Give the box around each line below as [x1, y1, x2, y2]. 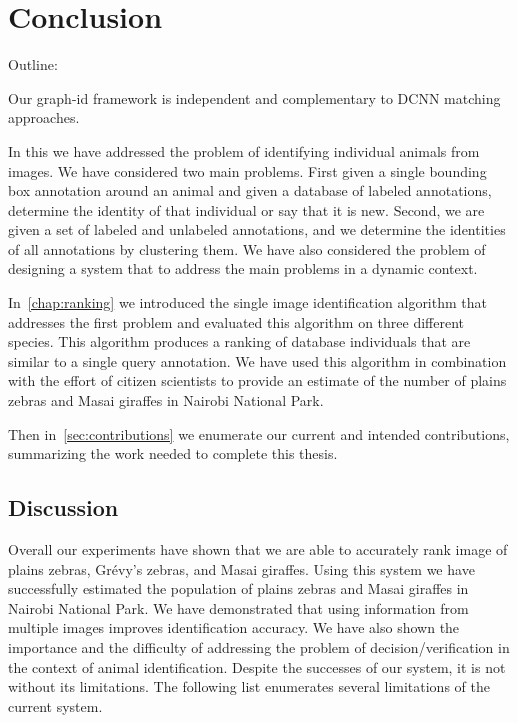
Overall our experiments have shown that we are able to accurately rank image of [8, 539, 508, 560]
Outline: [8, 54, 58, 75]
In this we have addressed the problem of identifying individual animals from [8, 140, 480, 161]
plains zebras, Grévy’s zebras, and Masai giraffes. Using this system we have [8, 558, 475, 579]
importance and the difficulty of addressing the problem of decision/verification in [8, 636, 510, 657]
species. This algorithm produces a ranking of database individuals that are [8, 331, 471, 352]
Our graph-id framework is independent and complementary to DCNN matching [8, 87, 501, 108]
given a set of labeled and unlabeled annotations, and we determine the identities [8, 219, 506, 240]
